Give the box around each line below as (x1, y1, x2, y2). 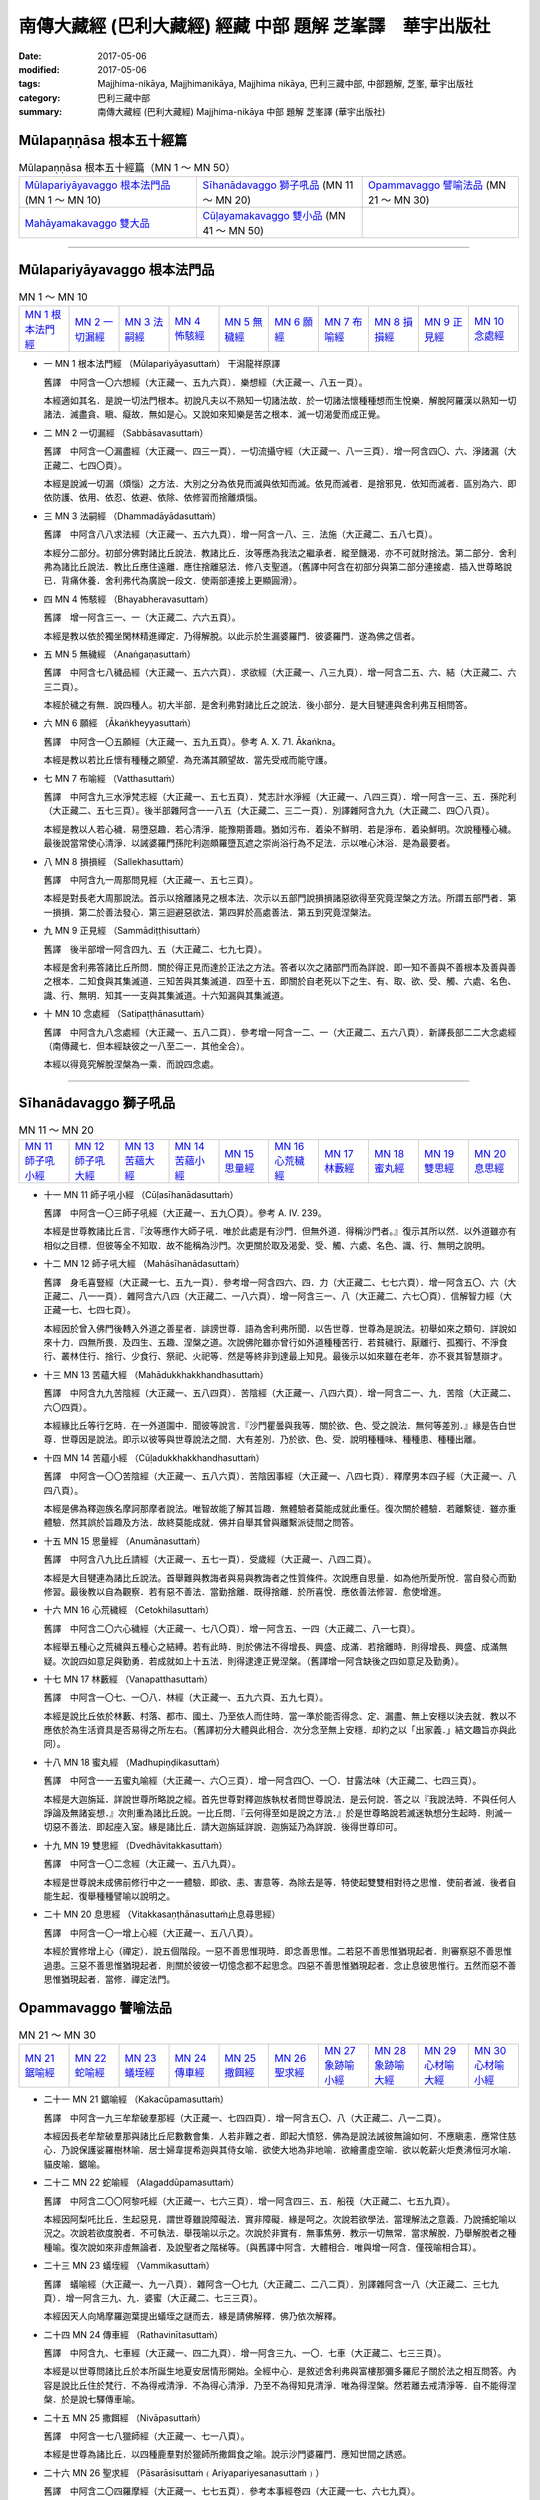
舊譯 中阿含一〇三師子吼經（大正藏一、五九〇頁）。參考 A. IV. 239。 (43, 1206, 327, 1219)
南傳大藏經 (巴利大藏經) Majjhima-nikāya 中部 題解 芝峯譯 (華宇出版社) (97, 106, 386, 118)
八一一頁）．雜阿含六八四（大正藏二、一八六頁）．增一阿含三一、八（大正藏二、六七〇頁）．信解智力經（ (78, 1290, 504, 1302)
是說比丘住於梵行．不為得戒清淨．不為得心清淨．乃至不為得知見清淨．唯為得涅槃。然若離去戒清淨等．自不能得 (51, 2379, 508, 2391)
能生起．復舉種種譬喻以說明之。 (43, 1890, 175, 1902)
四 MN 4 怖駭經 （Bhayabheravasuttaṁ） (43, 593, 214, 605)
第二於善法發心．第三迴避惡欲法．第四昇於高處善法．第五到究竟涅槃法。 (78, 906, 377, 918)
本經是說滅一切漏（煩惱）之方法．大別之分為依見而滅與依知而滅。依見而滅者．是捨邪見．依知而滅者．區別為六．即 (43, 478, 517, 490)
